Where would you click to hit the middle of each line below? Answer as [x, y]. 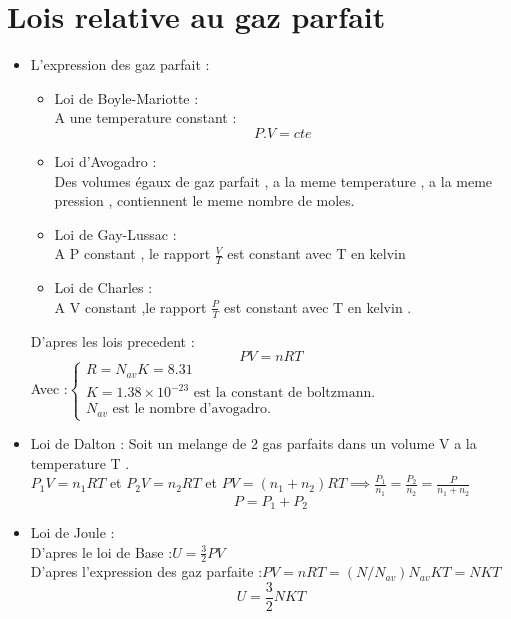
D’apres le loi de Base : [101, 551]
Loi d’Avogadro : [105, 160]
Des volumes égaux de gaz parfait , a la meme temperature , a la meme [273, 180]
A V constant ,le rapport [130, 306]
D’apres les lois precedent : [112, 340]
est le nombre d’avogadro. [191, 409]
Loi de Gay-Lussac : [115, 233]
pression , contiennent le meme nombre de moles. [204, 200]
